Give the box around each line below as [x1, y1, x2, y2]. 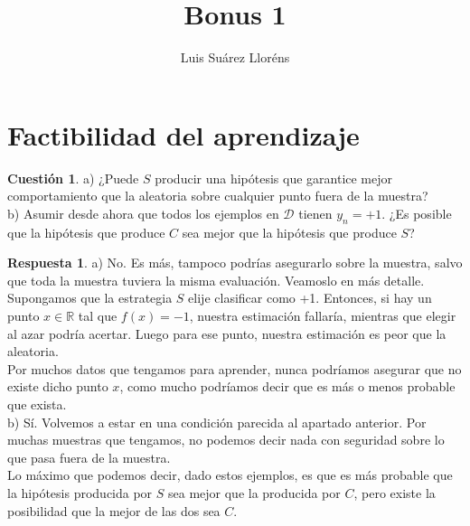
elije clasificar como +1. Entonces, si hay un [188, 288, 432, 307]
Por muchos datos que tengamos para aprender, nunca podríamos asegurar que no [7, 359, 462, 378]
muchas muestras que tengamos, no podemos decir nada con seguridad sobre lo [7, 430, 445, 449]
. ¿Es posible [381, 203, 452, 222]
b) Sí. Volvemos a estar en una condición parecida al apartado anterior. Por [7, 412, 427, 431]
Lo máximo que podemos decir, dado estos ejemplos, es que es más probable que [7, 465, 453, 484]
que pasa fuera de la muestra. [7, 447, 171, 466]
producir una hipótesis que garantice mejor [155, 168, 393, 187]
